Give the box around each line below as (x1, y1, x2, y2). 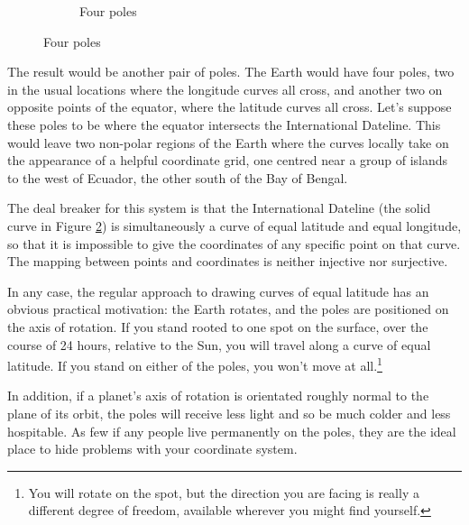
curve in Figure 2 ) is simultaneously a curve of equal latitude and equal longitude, (7, 216, 462, 235)
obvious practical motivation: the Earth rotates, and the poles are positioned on (7, 299, 449, 318)
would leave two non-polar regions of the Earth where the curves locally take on (7, 133, 449, 152)
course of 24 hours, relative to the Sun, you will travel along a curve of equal (7, 335, 431, 354)
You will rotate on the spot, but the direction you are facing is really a (28, 483, 419, 502)
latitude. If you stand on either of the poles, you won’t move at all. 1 (7, 354, 382, 374)
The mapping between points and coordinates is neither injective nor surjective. (7, 252, 448, 271)
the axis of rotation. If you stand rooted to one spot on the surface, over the (7, 317, 428, 336)
